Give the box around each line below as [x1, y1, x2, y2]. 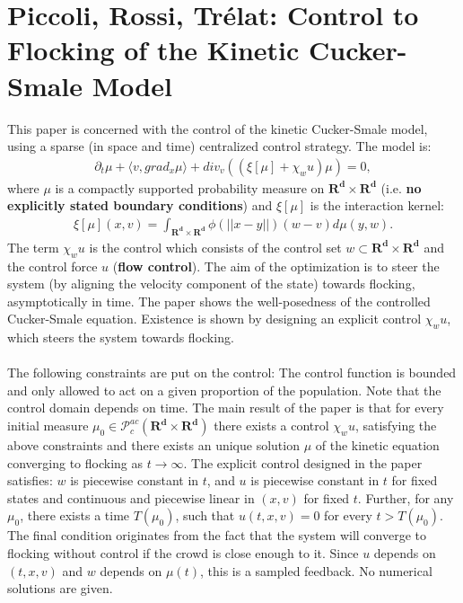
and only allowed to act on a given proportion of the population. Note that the [7, 380, 441, 399]
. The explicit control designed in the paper [183, 453, 423, 472]
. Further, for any [357, 488, 454, 507]
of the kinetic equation [315, 436, 440, 455]
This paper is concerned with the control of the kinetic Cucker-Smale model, [7, 119, 428, 137]
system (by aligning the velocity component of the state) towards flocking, [7, 274, 415, 293]
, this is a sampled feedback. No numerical [199, 561, 432, 580]
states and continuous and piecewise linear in [7, 488, 255, 507]
